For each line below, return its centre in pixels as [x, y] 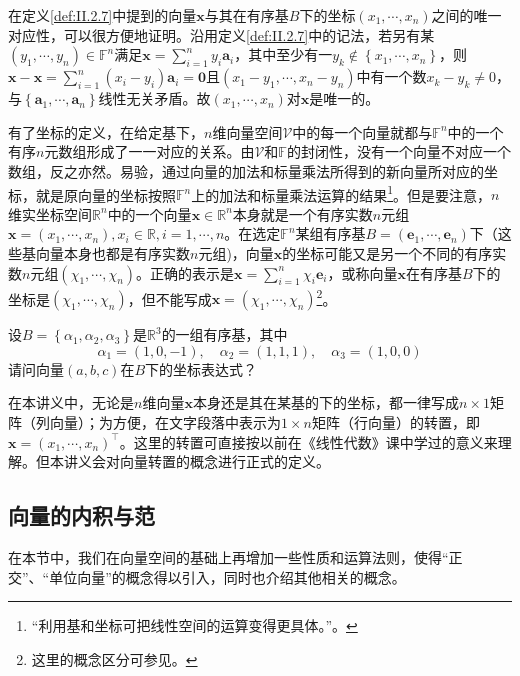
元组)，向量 [236, 253]
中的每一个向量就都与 [362, 131]
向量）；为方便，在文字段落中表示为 [165, 422]
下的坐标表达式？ [201, 368]
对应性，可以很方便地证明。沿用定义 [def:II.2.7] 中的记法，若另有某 [221, 34]
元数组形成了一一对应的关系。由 [149, 151]
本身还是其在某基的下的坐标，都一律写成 [325, 402]
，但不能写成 [169, 298]
